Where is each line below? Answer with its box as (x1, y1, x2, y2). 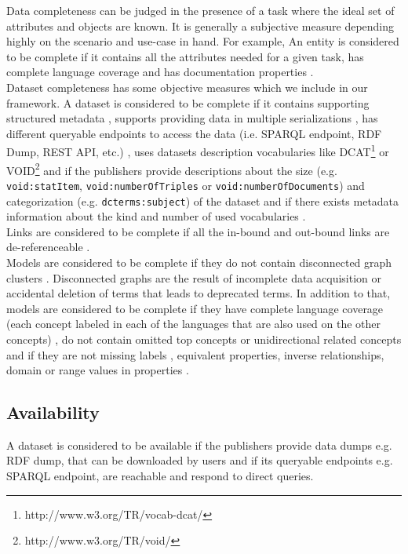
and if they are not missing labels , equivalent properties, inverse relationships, (6, 346, 384, 363)
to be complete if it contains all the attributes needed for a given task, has (6, 48, 364, 64)
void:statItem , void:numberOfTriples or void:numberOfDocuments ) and (6, 177, 365, 193)
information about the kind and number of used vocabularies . (6, 208, 306, 224)
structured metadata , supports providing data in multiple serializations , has (6, 110, 378, 126)
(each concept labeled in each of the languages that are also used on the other (6, 315, 381, 332)
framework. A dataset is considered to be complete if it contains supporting (6, 94, 370, 111)
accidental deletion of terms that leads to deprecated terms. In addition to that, (6, 285, 391, 301)
